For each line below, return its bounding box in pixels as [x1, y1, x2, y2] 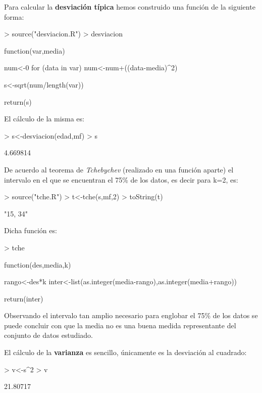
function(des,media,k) [4, 259, 71, 270]
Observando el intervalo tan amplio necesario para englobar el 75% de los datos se [4, 310, 258, 321]
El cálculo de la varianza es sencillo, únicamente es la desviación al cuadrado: [4, 347, 247, 358]
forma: [4, 11, 24, 22]
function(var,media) [4, 45, 65, 56]
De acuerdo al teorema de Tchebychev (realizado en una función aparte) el [4, 164, 234, 174]
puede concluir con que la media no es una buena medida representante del [4, 320, 236, 330]
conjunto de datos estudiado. [4, 330, 93, 340]
